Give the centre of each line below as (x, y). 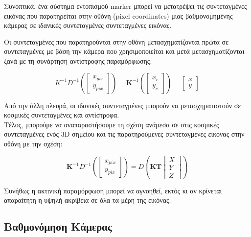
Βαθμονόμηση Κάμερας (58, 226)
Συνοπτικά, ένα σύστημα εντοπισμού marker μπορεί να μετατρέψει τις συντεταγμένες (125, 6)
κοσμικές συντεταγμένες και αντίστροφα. (62, 115)
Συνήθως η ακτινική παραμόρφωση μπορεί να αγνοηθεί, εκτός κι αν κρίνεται (113, 190)
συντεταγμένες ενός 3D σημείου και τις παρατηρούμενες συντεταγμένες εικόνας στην (124, 134)
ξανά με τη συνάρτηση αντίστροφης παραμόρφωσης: (78, 60)
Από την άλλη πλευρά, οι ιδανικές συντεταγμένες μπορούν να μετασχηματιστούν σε (123, 105)
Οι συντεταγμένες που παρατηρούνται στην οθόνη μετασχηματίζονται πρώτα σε (116, 41)
